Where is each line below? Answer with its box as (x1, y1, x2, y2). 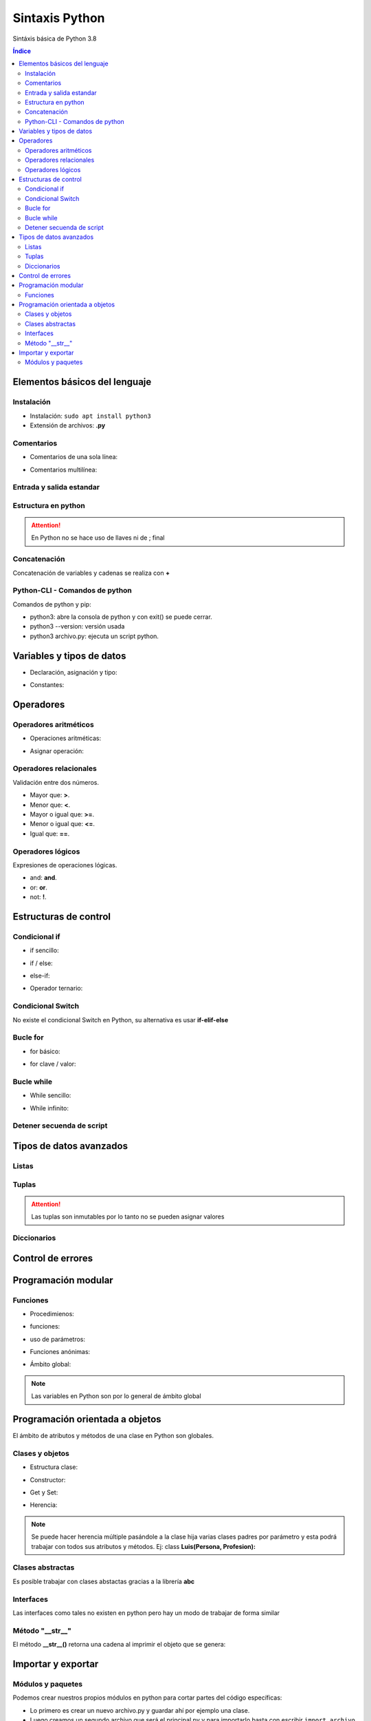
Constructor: (30, 1475, 66, 1484)
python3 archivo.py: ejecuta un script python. (30, 632, 159, 640)
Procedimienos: (30, 1309, 75, 1318)
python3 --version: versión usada (30, 622, 125, 631)
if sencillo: (30, 947, 59, 955)
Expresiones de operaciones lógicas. (12, 860, 117, 869)
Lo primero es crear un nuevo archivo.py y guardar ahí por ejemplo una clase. (30, 1706, 250, 1714)
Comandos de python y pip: (12, 600, 92, 609)
